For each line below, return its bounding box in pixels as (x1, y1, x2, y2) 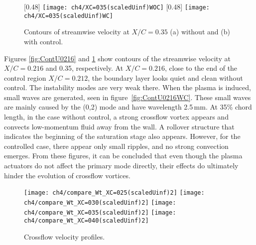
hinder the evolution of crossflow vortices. (4, 170, 130, 180)
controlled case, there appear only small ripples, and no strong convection (4, 140, 229, 151)
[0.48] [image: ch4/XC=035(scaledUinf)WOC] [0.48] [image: (24, 1, 210, 11)
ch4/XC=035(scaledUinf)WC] (24, 12, 113, 19)
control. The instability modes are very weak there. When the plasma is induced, (4, 82, 251, 93)
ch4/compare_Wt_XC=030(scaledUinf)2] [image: (24, 199, 176, 206)
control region (4, 72, 46, 83)
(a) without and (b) (170, 26, 230, 37)
